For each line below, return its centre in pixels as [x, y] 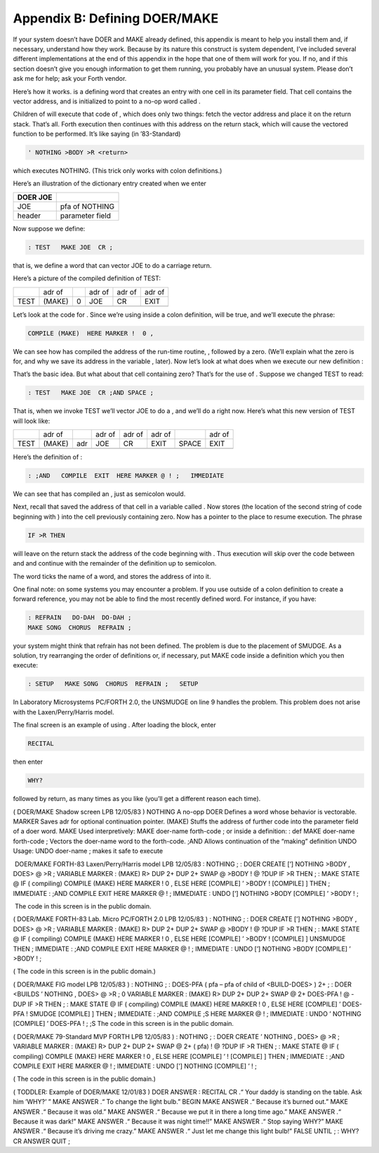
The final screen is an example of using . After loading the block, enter [115, 725]
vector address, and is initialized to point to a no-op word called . [107, 101]
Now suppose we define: [49, 228]
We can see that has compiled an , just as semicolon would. [99, 494]
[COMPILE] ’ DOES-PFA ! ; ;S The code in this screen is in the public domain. [124, 1024]
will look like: [32, 421]
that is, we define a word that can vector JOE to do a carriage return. [112, 265]
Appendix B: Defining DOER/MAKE [116, 18]
